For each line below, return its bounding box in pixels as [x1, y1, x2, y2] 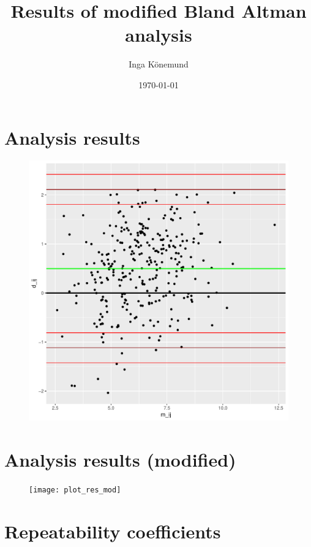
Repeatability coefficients [4, 519, 221, 543]
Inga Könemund [129, 58, 189, 71]
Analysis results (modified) [4, 447, 236, 472]
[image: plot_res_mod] [29, 486, 121, 495]
